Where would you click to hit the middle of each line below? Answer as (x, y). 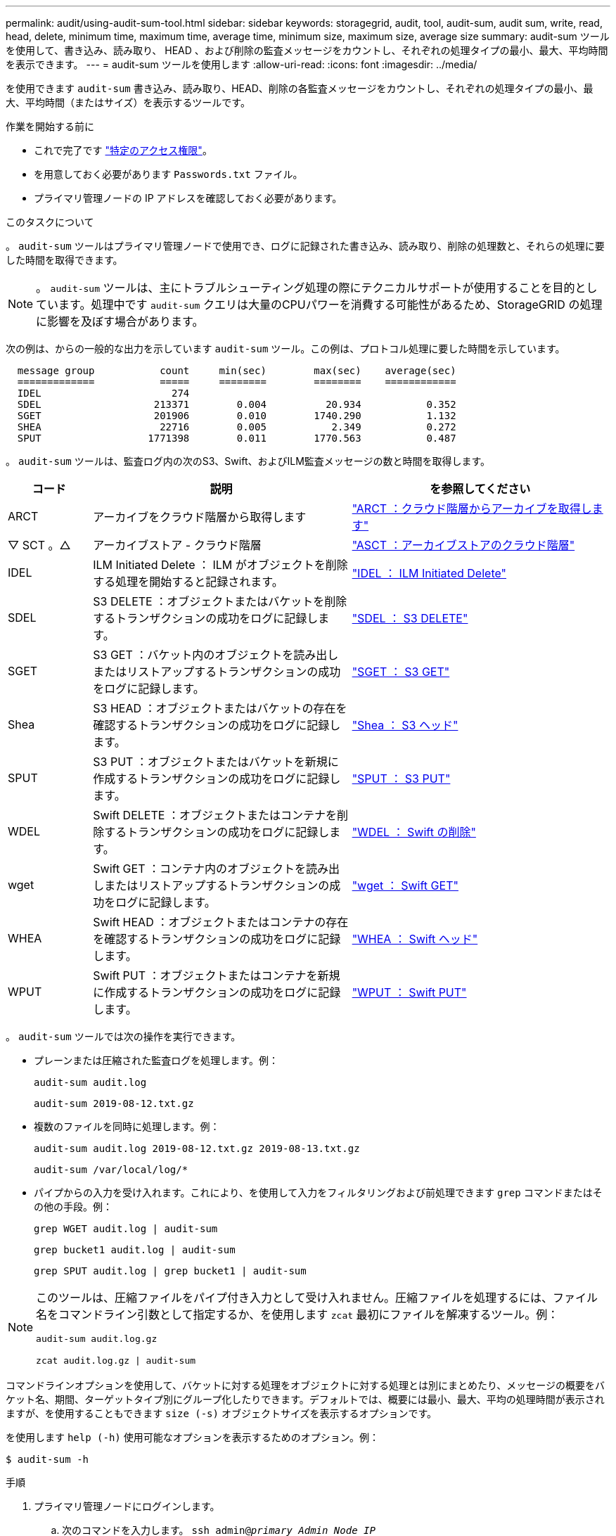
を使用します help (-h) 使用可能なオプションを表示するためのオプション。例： (192, 1437)
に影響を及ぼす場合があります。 (120, 321)
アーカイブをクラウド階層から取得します (200, 517)
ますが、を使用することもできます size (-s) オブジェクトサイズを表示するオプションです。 (222, 1413)
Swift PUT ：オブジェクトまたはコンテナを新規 (217, 975)
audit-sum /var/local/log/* (111, 1170)
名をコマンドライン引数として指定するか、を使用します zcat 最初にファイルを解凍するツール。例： (297, 1314)
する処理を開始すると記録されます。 (188, 582)
